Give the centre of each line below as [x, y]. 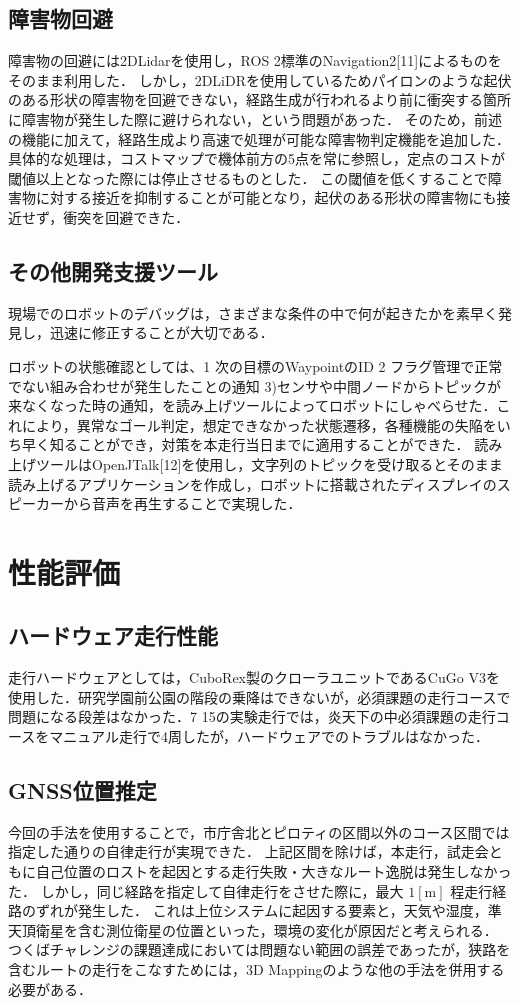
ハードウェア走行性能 [113, 635]
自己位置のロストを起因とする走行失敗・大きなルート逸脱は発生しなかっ [273, 871]
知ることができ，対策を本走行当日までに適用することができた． [259, 444]
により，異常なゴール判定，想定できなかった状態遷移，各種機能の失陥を [259, 424]
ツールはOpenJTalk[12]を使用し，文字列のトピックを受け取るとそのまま [269, 463]
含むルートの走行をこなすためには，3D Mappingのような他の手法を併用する [256, 969]
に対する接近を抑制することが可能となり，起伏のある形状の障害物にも [266, 197]
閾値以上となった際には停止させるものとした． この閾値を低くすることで [248, 177]
